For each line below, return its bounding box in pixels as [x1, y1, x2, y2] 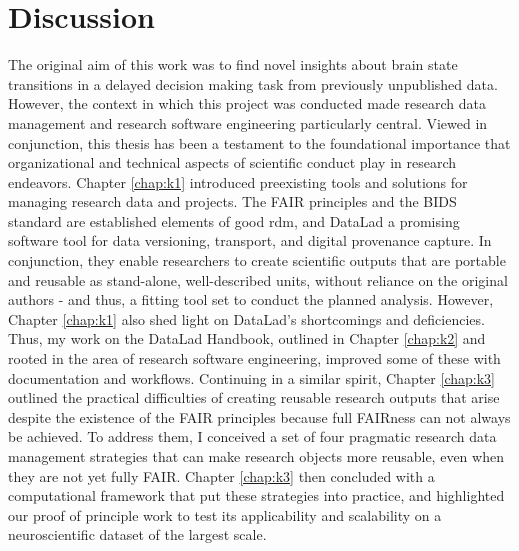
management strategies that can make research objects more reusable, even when [8, 446, 504, 466]
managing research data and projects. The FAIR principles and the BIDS [8, 191, 457, 212]
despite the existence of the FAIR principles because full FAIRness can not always [8, 406, 511, 427]
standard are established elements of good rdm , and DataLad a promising [8, 210, 460, 231]
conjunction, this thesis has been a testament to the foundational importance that [8, 132, 511, 153]
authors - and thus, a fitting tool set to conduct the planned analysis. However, [8, 289, 494, 310]
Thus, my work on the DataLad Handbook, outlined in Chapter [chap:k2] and [8, 328, 486, 349]
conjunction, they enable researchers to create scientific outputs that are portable [8, 250, 506, 271]
